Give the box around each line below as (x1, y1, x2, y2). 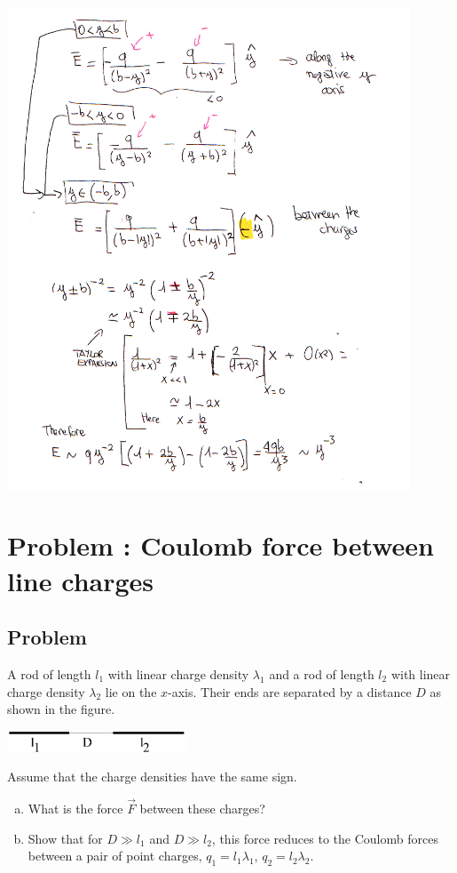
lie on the (105, 682, 157, 701)
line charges (7, 562, 154, 598)
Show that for (28, 829, 103, 847)
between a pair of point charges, (28, 846, 202, 865)
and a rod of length (269, 664, 374, 683)
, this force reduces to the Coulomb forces (211, 829, 438, 847)
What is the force (28, 799, 123, 818)
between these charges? (139, 799, 265, 818)
